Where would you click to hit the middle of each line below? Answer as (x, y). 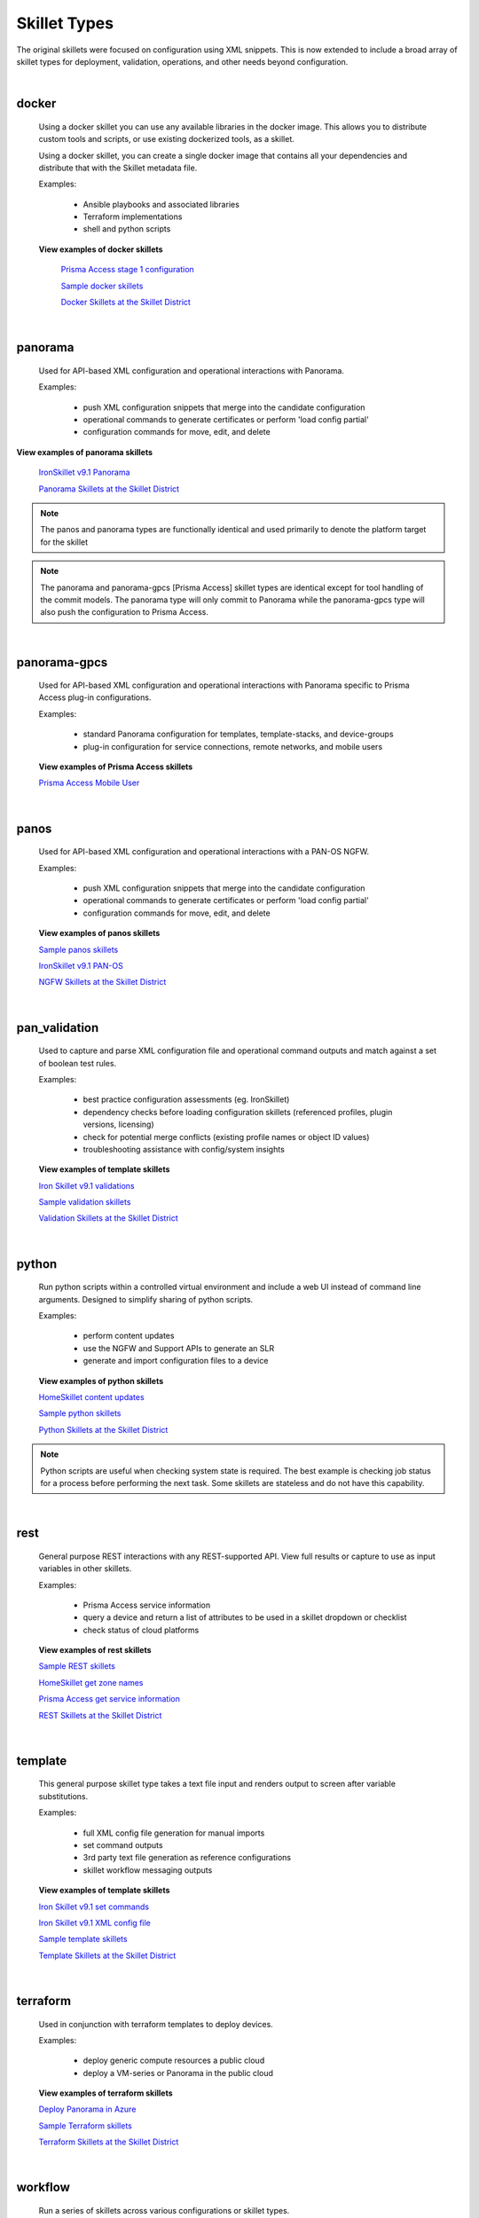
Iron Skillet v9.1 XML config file (94, 1923)
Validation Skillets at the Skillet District (109, 1218)
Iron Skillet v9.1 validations (86, 1185)
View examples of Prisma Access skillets (116, 767)
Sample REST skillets (77, 1666)
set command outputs (123, 1845)
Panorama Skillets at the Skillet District (109, 489)
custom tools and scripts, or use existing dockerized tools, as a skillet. (166, 139)
